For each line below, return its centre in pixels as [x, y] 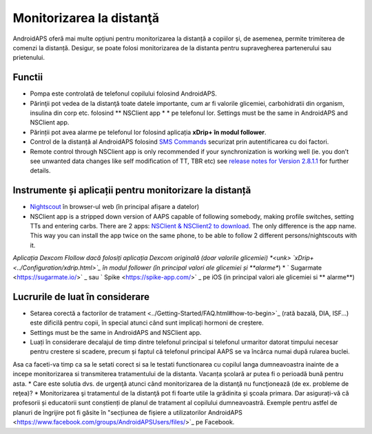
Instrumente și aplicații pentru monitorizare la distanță [132, 190]
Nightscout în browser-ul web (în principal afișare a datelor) [115, 207]
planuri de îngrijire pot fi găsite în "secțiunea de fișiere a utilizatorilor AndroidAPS [127, 412]
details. [40, 171]
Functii [28, 77]
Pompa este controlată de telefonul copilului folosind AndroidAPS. [123, 94]
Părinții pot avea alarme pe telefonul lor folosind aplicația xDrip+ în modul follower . [148, 132]
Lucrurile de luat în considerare [81, 297]
